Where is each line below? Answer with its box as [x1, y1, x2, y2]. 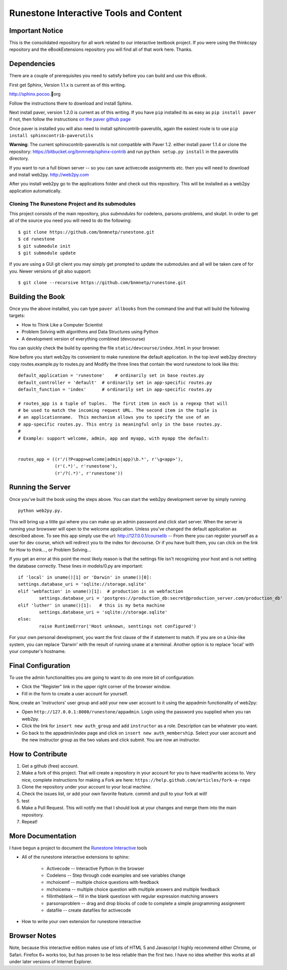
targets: [9, 313, 25, 319]
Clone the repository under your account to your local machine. [21, 784, 152, 790]
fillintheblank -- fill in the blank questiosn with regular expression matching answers [46, 893, 218, 899]
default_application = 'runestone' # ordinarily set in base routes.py [18, 373, 204, 378]
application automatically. [9, 187, 62, 194]
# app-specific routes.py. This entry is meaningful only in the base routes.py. [18, 421, 223, 427]
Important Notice [9, 26, 63, 35]
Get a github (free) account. [21, 763, 79, 769]
